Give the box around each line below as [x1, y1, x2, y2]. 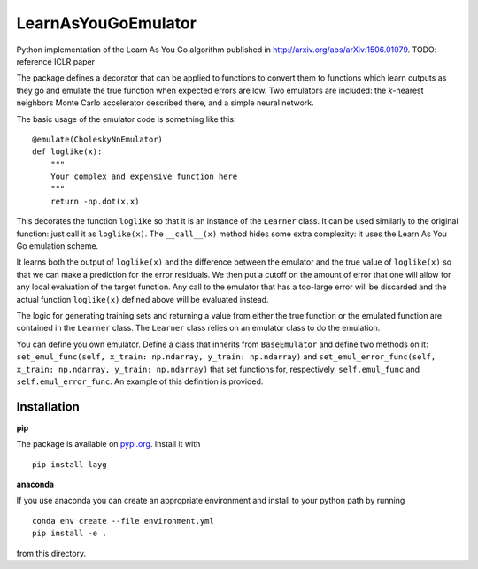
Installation [16, 399, 80, 414]
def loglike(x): [32, 147, 103, 157]
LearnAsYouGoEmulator [16, 13, 197, 33]
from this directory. [16, 548, 87, 558]
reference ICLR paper [16, 56, 96, 66]
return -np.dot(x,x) [50, 196, 140, 206]
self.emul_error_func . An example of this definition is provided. [16, 376, 264, 387]
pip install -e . [32, 528, 107, 539]
